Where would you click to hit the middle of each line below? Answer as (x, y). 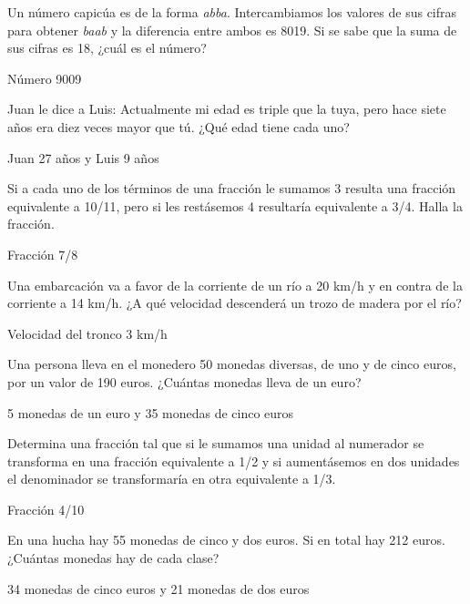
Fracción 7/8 (43, 254)
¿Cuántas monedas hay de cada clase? (113, 558)
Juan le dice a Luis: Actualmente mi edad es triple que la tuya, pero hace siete (227, 109)
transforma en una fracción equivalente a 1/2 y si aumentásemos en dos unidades (234, 461)
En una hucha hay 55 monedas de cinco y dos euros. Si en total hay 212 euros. (226, 540)
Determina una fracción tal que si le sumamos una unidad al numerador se (216, 443)
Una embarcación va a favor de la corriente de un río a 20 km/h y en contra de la (235, 285)
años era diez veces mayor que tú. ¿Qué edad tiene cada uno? (179, 126)
